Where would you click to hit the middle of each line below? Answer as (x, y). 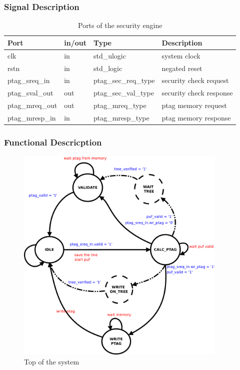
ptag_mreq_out (32, 105)
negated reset (182, 68)
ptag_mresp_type (121, 117)
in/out (75, 42)
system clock (181, 55)
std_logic (108, 68)
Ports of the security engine (120, 25)
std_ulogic (109, 55)
